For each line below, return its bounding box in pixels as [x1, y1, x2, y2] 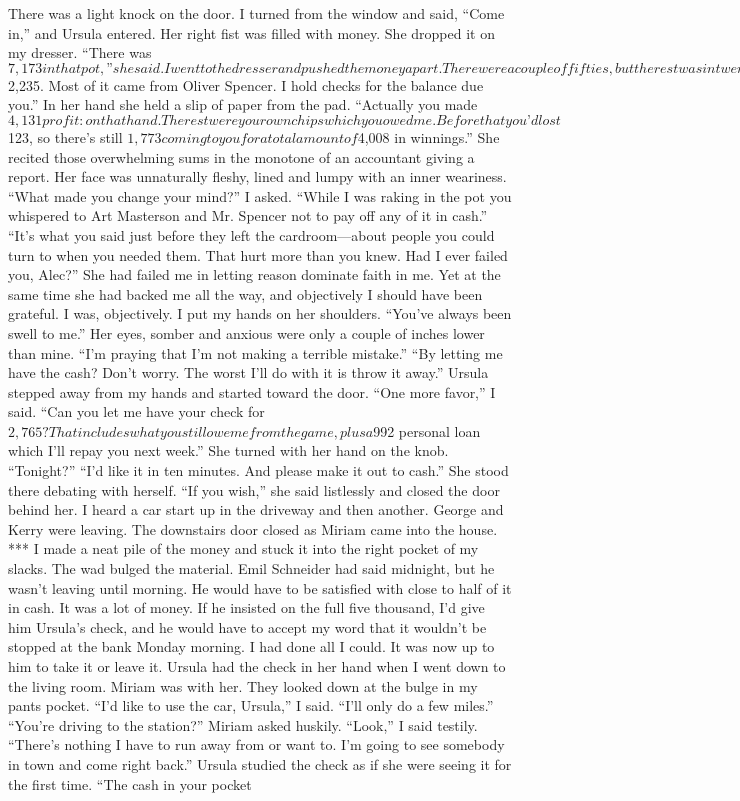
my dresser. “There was [8, 42, 152, 63]
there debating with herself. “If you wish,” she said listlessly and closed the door [8, 479, 500, 500]
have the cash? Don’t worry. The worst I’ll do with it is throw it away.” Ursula [8, 362, 489, 383]
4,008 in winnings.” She [357, 126, 500, 147]
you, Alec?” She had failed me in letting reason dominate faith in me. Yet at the [8, 264, 501, 285]
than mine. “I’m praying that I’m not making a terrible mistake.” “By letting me [8, 342, 503, 363]
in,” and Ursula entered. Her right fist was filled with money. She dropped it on [8, 22, 495, 43]
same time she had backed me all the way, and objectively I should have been [8, 283, 483, 304]
